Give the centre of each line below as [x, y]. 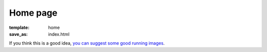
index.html [59, 34]
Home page [33, 13]
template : [19, 27]
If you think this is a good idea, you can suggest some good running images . [87, 43]
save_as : [19, 34]
